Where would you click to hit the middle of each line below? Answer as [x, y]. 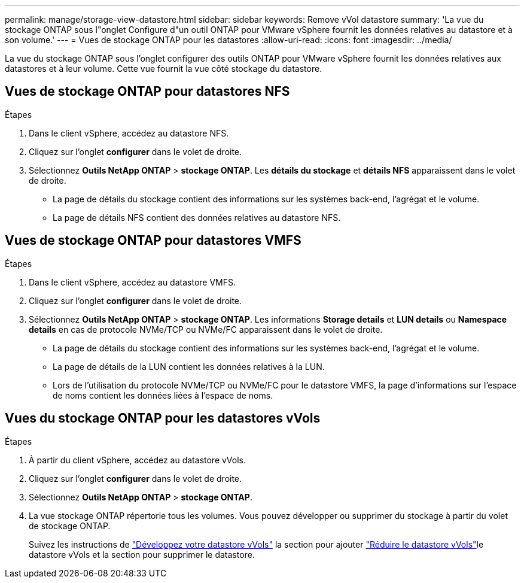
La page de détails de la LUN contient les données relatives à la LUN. [189, 366]
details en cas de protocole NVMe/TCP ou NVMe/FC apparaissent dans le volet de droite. [206, 329]
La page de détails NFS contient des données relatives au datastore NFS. [197, 217]
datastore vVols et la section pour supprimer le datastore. [142, 554]
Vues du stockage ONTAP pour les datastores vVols [163, 418]
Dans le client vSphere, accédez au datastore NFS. [129, 133]
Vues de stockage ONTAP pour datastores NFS [147, 92]
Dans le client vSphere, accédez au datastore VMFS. [132, 282]
